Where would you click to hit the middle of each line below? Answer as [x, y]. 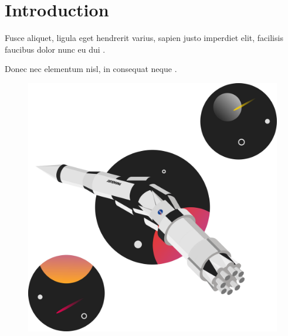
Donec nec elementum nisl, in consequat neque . [91, 69]
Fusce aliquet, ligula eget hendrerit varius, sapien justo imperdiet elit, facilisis [144, 38]
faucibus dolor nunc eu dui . [55, 49]
